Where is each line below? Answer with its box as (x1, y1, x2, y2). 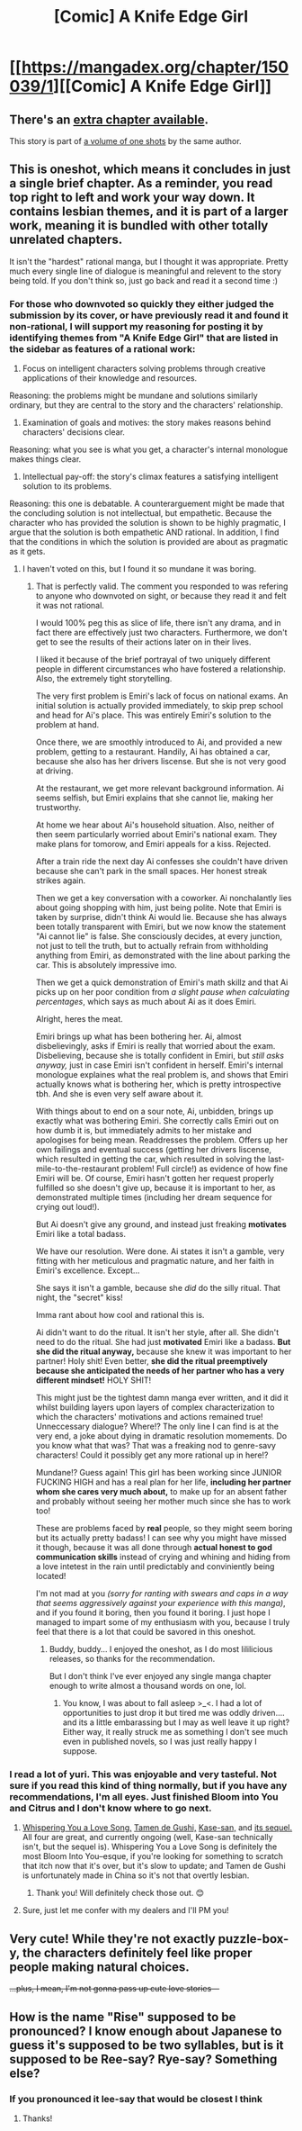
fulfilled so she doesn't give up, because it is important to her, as (35, 1182, 276, 1194)
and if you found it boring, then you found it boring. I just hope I (35, 1607, 271, 1618)
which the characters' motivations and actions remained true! (35, 1412, 263, 1422)
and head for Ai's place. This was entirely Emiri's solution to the (35, 709, 271, 721)
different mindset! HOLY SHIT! (35, 1375, 151, 1386)
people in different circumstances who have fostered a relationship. (35, 664, 286, 674)
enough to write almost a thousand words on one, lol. (49, 1681, 247, 1692)
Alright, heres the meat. (35, 1014, 123, 1025)
